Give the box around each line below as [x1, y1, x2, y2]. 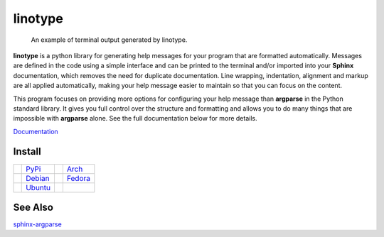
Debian [26, 173, 50, 183]
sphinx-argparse [13, 220, 62, 228]
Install [13, 145, 42, 158]
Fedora [66, 173, 90, 183]
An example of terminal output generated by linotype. [31, 35, 188, 44]
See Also [13, 202, 53, 213]
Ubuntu [26, 182, 51, 192]
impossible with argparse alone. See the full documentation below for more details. [13, 114, 257, 123]
